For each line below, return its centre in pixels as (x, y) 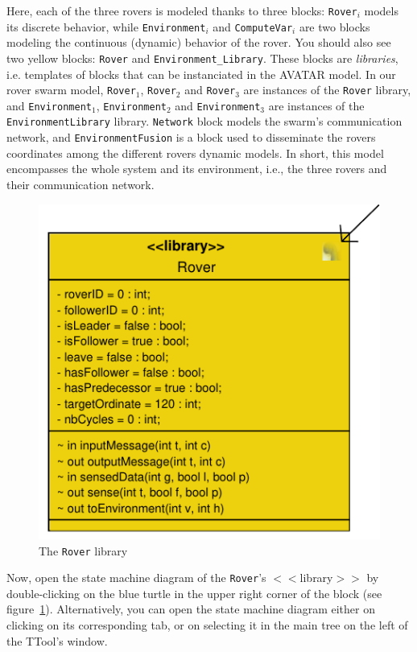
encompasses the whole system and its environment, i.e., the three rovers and (197, 169)
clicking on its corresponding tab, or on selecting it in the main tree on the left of (207, 625)
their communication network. (81, 184)
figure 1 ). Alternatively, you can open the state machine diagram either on (191, 609)
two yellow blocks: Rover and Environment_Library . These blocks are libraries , (202, 58)
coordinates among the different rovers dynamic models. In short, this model (195, 153)
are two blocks (334, 26)
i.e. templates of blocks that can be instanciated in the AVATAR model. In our (201, 74)
